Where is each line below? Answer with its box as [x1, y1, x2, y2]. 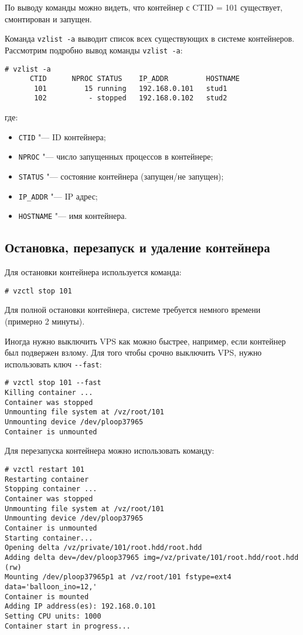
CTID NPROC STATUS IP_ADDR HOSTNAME [29, 75, 240, 83]
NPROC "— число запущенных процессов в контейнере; [18, 150, 213, 163]
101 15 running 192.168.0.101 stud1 [34, 84, 227, 93]
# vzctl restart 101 [5, 465, 85, 474]
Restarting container [5, 475, 89, 484]
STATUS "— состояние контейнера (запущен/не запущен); [18, 170, 224, 183]
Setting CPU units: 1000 [5, 612, 101, 620]
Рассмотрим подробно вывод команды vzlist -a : [5, 43, 183, 56]
